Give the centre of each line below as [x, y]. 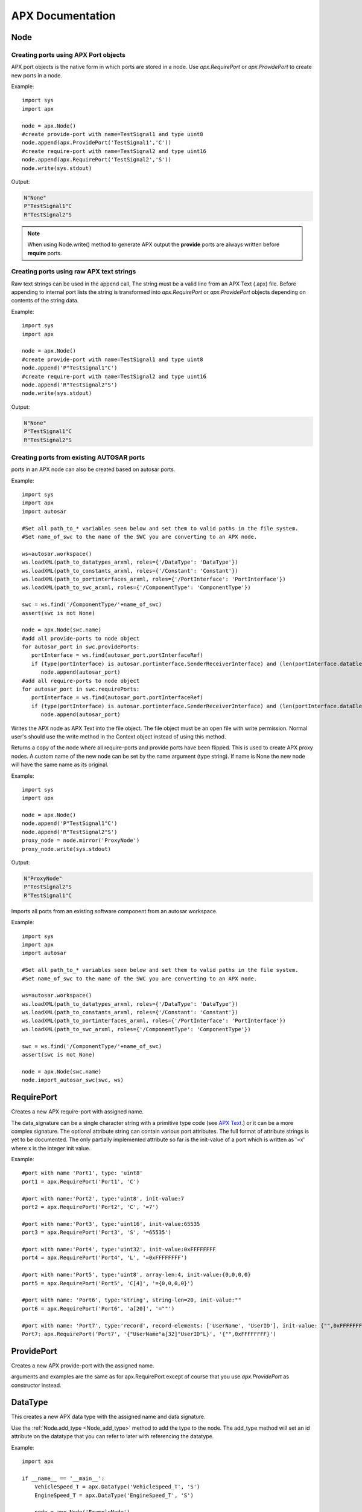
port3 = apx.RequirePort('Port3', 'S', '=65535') [97, 1233]
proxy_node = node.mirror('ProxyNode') [81, 840]
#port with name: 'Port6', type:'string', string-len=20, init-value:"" [132, 1300]
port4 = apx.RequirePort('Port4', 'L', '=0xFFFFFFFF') [105, 1258]
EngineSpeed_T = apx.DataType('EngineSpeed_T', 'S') [114, 1495]
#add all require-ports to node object [81, 681]
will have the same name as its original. [60, 764]
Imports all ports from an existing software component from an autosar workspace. [114, 911]
